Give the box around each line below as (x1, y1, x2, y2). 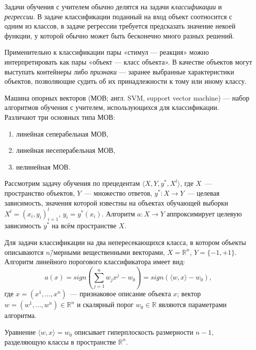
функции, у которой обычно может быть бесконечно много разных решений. (4, 30, 234, 40)
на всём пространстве (52, 220, 117, 231)
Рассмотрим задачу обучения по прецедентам (4, 178, 140, 188)
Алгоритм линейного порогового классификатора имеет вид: (4, 256, 185, 267)
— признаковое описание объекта (70, 288, 171, 299)
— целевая (187, 187, 220, 198)
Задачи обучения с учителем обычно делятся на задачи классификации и (4, 1, 222, 11)
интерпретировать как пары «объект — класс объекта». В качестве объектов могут (4, 56, 253, 67)
